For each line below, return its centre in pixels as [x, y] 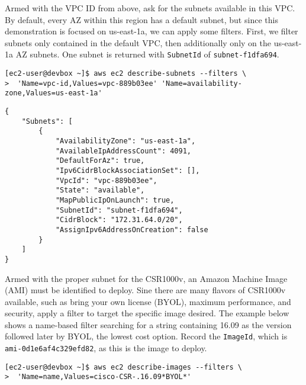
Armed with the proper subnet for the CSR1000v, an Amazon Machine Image [146, 278]
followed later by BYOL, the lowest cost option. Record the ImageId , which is [146, 336]
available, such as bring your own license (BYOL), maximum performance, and [148, 301]
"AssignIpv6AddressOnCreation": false [132, 230]
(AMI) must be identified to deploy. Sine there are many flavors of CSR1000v [145, 290]
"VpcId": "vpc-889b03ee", [106, 180]
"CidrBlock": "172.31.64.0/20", [119, 220]
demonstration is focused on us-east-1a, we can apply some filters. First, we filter [152, 31]
